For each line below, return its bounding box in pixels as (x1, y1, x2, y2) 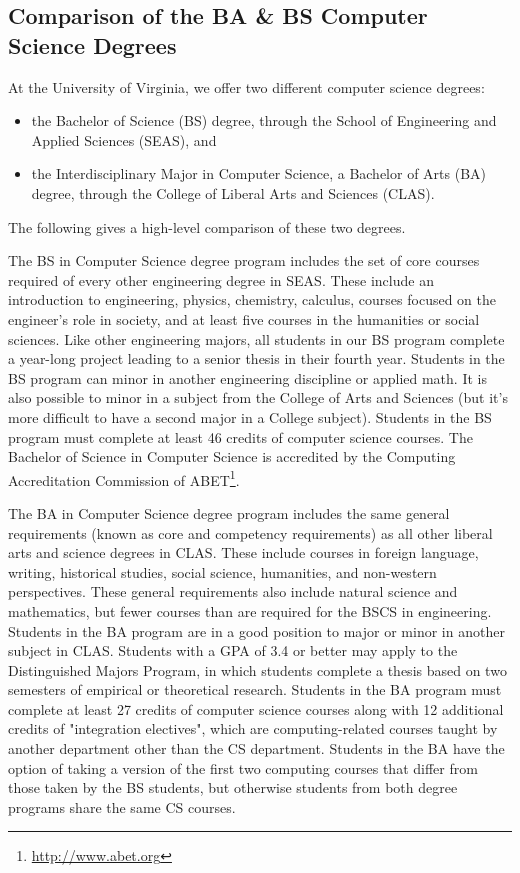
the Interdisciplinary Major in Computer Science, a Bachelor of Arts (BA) (31, 163, 487, 184)
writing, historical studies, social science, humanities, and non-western (8, 561, 437, 582)
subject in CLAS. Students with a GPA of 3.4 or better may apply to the (8, 640, 458, 661)
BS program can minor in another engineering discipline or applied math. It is (8, 367, 487, 388)
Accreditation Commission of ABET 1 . (8, 466, 240, 490)
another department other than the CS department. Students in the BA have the (8, 738, 505, 759)
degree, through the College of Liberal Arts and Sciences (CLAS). (31, 182, 435, 203)
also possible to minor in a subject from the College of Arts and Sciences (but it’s (8, 387, 508, 408)
